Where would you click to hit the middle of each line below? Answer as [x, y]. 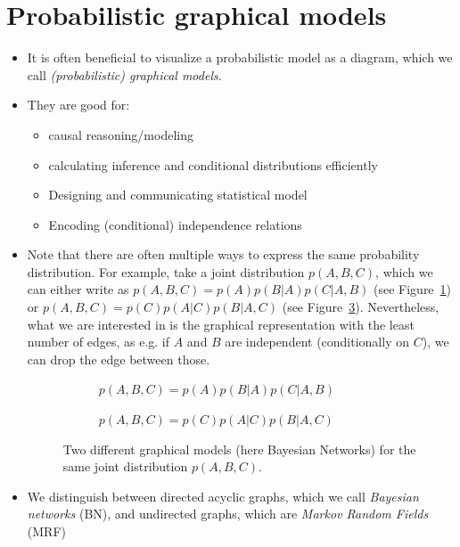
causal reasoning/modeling [121, 134]
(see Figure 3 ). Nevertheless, [361, 307]
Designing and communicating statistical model [178, 195]
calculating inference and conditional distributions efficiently [213, 164]
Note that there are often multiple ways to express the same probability [223, 254]
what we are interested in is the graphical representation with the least [221, 324]
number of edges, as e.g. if [99, 342]
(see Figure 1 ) [413, 289]
